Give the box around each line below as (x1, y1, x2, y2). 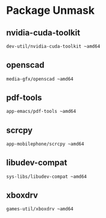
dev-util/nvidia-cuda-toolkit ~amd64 (6, 43, 101, 49)
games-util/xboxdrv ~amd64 (6, 206, 74, 212)
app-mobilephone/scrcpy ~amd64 (6, 141, 84, 147)
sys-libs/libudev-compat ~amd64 (6, 174, 87, 180)
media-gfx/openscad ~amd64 (6, 76, 74, 82)
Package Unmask (6, 4, 95, 17)
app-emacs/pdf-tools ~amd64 (6, 109, 77, 115)
